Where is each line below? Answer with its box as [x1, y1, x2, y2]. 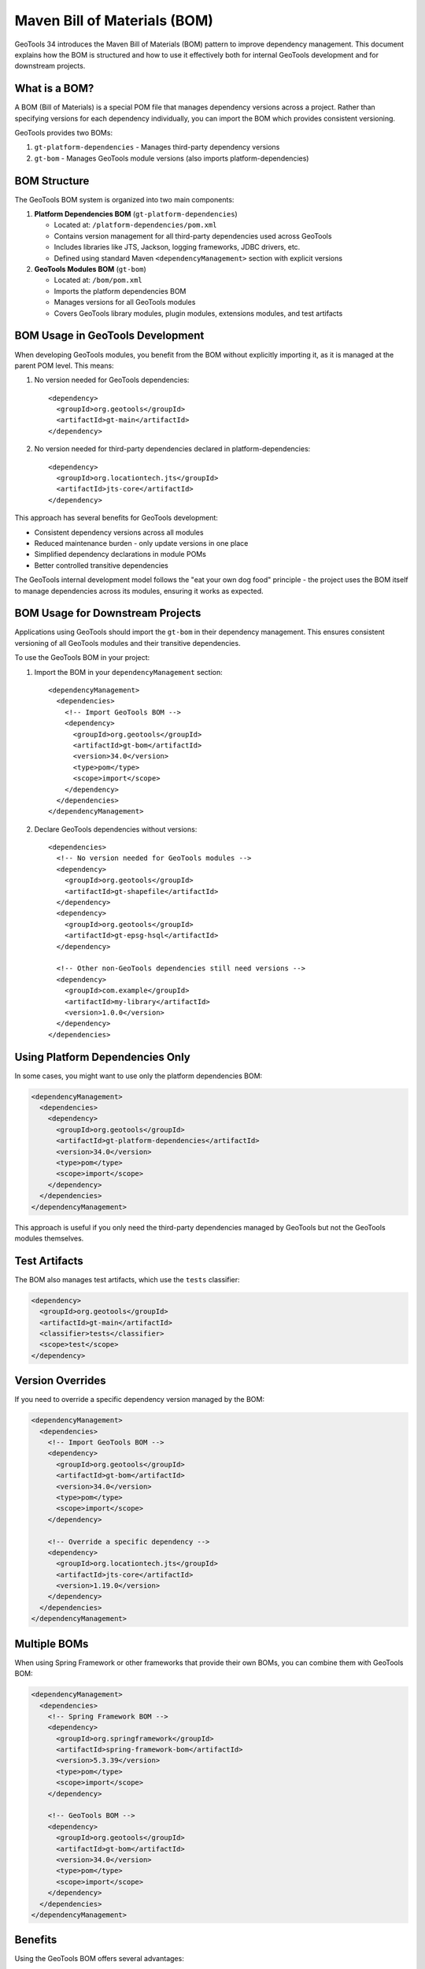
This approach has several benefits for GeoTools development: [14, 513, 218, 523]
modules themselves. [14, 1233, 84, 1243]
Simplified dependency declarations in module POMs [34, 550, 206, 559]
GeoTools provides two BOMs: [14, 128, 113, 138]
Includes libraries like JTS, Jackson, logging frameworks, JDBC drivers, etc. [54, 243, 301, 252]
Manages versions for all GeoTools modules [54, 298, 196, 307]
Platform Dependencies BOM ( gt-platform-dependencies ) [34, 210, 238, 219]
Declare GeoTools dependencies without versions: [34, 824, 198, 834]
